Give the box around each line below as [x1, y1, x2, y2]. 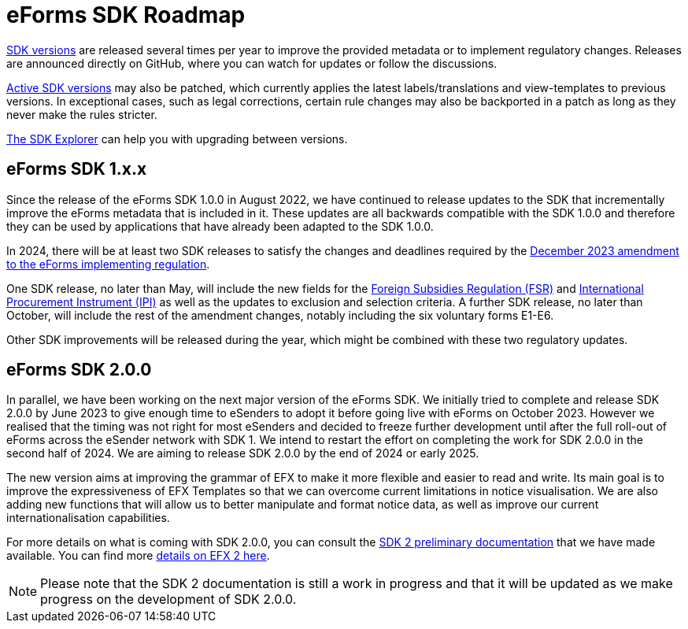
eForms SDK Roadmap [6, 2, 246, 28]
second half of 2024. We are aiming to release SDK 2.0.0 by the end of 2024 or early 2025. [6, 446, 479, 461]
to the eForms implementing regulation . [6, 257, 210, 271]
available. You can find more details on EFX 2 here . [6, 549, 270, 563]
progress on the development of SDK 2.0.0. [40, 591, 297, 608]
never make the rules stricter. [6, 107, 157, 121]
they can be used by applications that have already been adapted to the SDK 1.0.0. [6, 219, 434, 233]
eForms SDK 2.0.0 [6, 360, 152, 380]
